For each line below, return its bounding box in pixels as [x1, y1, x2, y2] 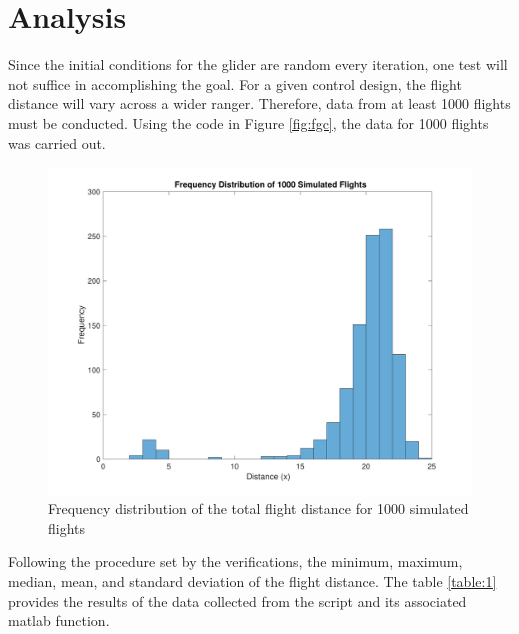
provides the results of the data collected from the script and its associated [8, 590, 467, 611]
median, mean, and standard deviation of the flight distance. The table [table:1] [8, 570, 497, 591]
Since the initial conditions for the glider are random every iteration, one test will [8, 54, 508, 75]
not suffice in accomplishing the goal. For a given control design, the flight [8, 73, 462, 94]
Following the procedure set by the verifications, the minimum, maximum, [8, 551, 463, 572]
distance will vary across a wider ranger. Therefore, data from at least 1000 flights [8, 93, 511, 114]
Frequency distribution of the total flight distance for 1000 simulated [48, 498, 469, 519]
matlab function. [8, 610, 110, 631]
